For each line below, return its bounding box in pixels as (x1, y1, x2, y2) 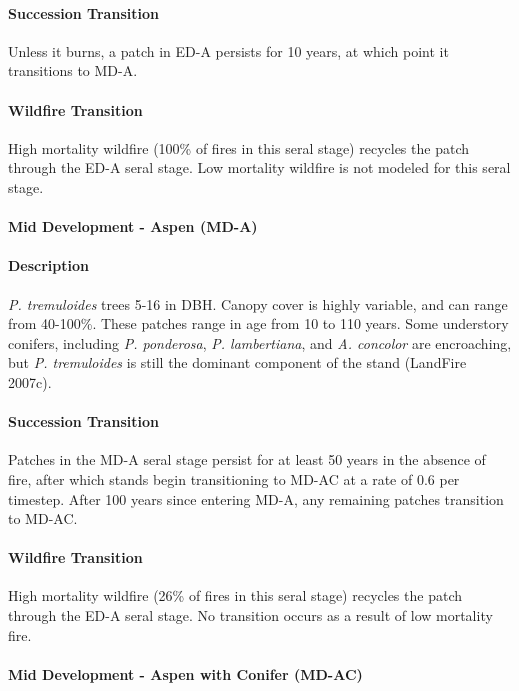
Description (8, 255, 90, 276)
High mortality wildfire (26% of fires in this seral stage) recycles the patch (8, 585, 462, 606)
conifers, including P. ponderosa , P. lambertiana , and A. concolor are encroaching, (8, 332, 512, 353)
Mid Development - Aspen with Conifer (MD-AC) (8, 663, 363, 684)
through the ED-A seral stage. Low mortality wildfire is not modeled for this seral (8, 157, 511, 178)
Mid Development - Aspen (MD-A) (8, 216, 258, 237)
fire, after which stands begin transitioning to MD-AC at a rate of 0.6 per (8, 468, 460, 489)
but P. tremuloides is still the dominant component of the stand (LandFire (8, 352, 467, 373)
